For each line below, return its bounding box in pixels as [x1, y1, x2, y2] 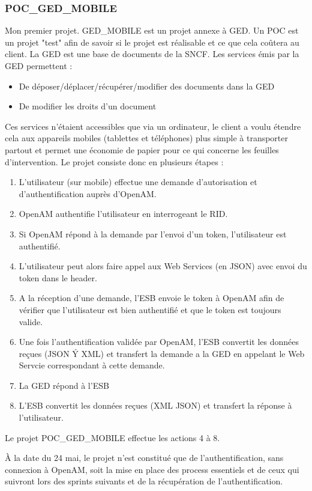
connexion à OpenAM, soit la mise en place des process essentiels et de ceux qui [5, 463, 299, 475]
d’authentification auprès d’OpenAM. [19, 187, 157, 200]
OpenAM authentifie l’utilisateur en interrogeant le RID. [19, 207, 228, 220]
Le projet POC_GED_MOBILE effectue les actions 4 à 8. [5, 431, 220, 444]
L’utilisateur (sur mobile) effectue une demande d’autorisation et [19, 175, 257, 188]
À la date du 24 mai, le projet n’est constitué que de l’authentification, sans [5, 451, 284, 464]
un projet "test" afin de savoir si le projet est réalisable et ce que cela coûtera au [5, 35, 299, 48]
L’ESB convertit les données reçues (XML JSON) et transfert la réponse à [19, 399, 292, 412]
